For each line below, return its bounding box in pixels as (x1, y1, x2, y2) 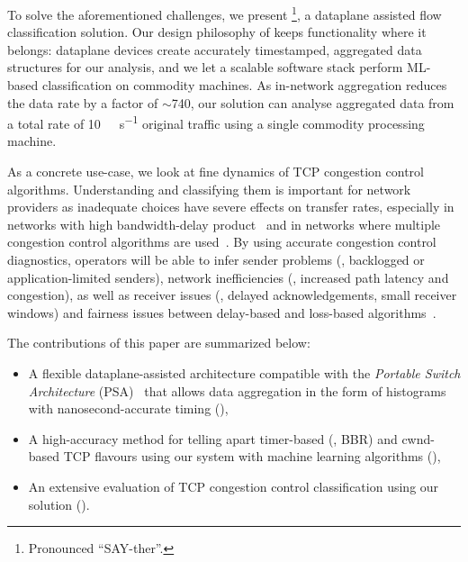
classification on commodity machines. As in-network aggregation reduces (41, 76, 447, 95)
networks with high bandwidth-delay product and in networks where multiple (7, 214, 441, 233)
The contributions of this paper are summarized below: (7, 333, 310, 352)
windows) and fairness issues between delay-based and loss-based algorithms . (7, 303, 436, 322)
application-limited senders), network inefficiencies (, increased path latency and (7, 267, 449, 286)
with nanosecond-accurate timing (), (28, 399, 229, 418)
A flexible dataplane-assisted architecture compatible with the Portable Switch (28, 364, 461, 382)
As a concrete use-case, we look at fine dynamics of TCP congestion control (7, 162, 424, 181)
